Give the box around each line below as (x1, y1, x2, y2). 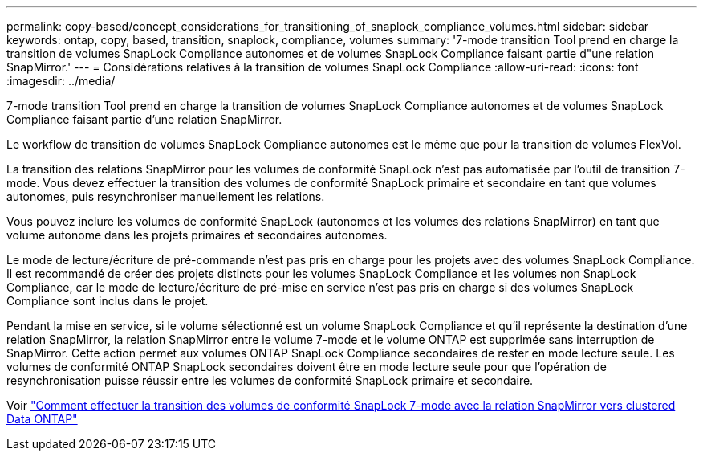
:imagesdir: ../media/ (6, 74, 116, 88)
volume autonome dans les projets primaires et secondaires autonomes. (6, 228, 388, 242)
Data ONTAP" (6, 412, 78, 426)
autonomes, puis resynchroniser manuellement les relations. (6, 190, 325, 203)
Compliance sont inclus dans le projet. (6, 294, 209, 308)
